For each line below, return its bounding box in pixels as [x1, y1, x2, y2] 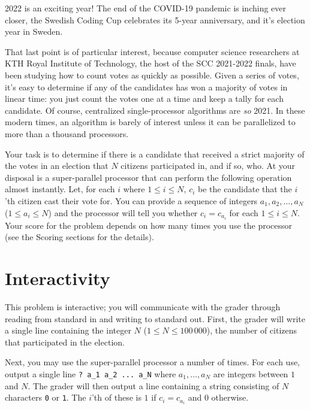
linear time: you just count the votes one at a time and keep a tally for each [5, 92, 284, 105]
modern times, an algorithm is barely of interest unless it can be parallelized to [5, 116, 296, 128]
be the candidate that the [198, 183, 292, 195]
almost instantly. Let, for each [5, 183, 115, 195]
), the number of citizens [206, 324, 297, 337]
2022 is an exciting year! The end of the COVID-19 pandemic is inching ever [5, 2, 286, 14]
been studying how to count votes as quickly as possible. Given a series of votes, [5, 68, 299, 81]
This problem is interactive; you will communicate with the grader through [5, 300, 281, 313]
